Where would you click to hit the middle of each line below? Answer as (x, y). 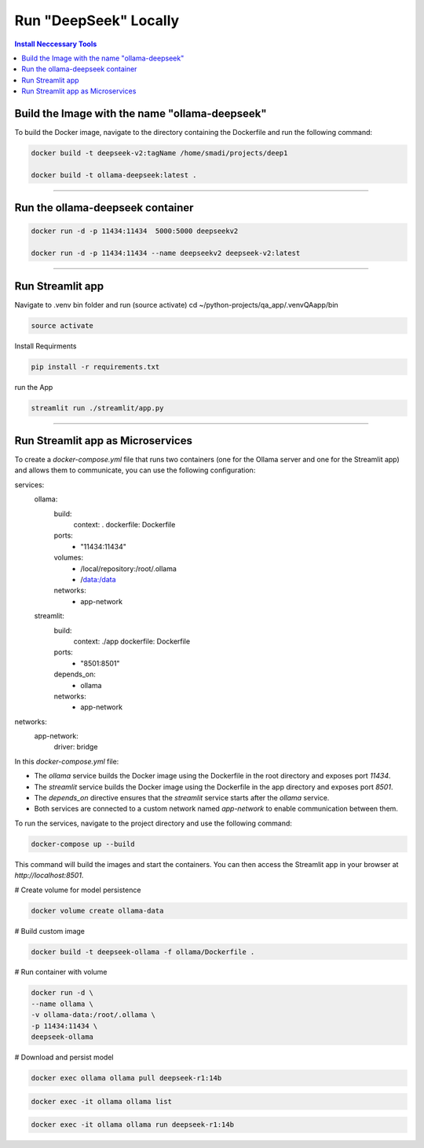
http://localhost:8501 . (49, 876)
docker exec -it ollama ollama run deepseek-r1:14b (133, 1125)
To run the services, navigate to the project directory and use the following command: (153, 823)
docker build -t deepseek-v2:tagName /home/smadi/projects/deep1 (159, 153)
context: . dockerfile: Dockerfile (124, 525)
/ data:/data (99, 579)
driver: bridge (76, 747)
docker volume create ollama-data (97, 911)
